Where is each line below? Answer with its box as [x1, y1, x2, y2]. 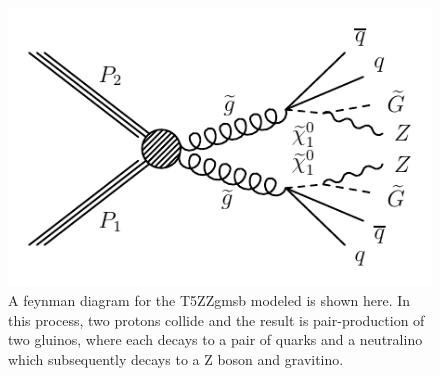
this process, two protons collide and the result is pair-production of [8, 309, 425, 330]
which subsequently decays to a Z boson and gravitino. [8, 348, 344, 369]
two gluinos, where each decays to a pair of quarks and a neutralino [8, 329, 423, 350]
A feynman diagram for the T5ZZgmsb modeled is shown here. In [8, 289, 411, 310]
